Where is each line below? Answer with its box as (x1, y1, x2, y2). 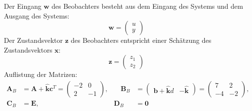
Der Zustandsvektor (4, 35, 63, 45)
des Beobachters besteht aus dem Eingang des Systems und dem (52, 1, 243, 11)
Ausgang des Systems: (4, 10, 70, 20)
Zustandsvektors (4, 44, 53, 55)
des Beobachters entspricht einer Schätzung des (71, 35, 212, 45)
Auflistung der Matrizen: (4, 69, 77, 79)
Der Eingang (4, 1, 42, 11)
